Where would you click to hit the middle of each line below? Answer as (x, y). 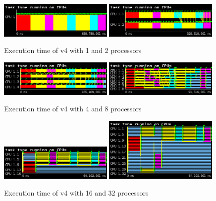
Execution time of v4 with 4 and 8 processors (73, 109)
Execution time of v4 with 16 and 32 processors (76, 192)
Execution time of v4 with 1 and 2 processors (73, 50)
